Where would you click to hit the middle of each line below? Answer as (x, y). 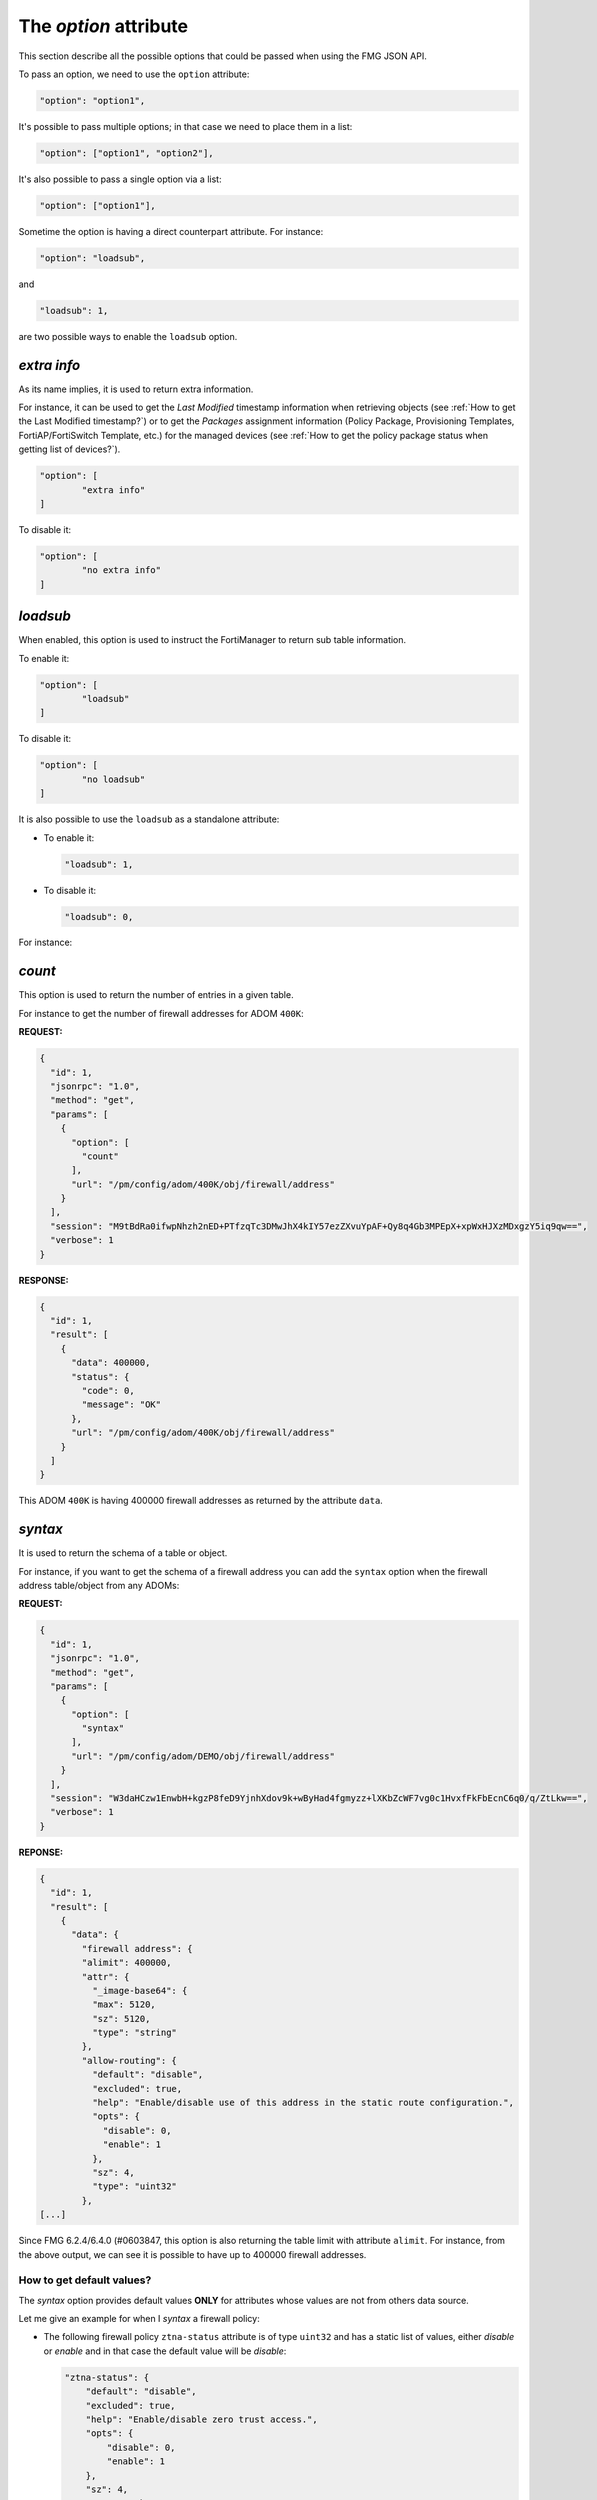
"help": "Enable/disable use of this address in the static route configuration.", (303, 2103)
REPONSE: (41, 1852)
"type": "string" (134, 2033)
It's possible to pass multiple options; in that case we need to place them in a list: (185, 126)
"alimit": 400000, (126, 1963)
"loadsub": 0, (99, 916)
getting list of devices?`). (69, 449)
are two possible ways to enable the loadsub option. (128, 336)
